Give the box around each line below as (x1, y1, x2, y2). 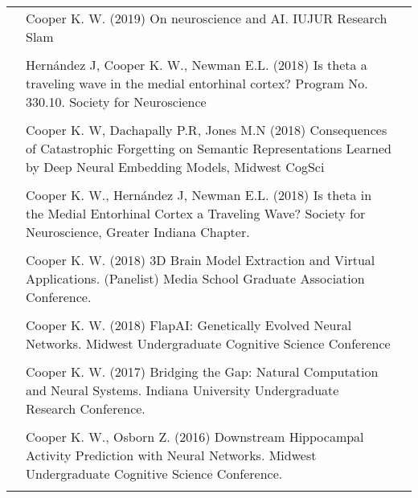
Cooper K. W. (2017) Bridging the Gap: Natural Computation (26, 362, 379, 381)
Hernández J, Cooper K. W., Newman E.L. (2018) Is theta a (26, 55, 367, 74)
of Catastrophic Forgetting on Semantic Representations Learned (26, 139, 391, 157)
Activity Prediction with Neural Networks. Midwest (26, 446, 317, 464)
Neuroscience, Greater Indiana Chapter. (26, 222, 250, 241)
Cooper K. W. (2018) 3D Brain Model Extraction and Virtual (26, 251, 375, 269)
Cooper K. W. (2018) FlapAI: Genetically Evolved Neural (26, 316, 352, 334)
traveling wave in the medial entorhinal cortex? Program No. (26, 74, 368, 92)
